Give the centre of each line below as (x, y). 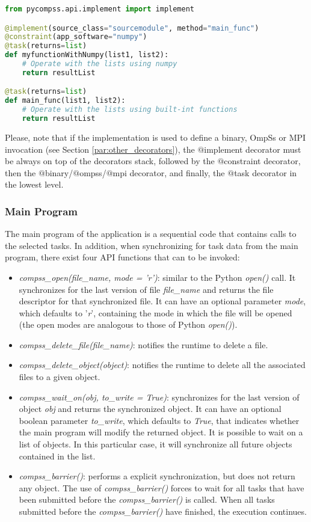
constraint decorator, (262, 161)
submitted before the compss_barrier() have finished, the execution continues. (163, 511)
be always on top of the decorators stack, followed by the (110, 161)
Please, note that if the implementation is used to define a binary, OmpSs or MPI (155, 137)
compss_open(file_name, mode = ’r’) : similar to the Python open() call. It (157, 277)
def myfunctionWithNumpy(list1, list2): (87, 55)
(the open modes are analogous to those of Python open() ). (128, 324)
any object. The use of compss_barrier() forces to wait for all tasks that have (162, 487)
